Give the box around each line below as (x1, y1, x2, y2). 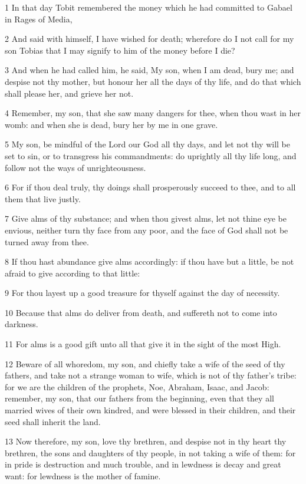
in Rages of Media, (5, 12, 73, 25)
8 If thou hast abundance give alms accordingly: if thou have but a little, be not (5, 255, 294, 268)
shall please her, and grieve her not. (5, 87, 134, 99)
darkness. (5, 318, 38, 330)
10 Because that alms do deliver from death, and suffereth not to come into (5, 306, 277, 318)
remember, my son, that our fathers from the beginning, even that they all (5, 392, 274, 404)
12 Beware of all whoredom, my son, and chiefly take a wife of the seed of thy (5, 357, 285, 370)
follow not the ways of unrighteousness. (5, 161, 146, 173)
